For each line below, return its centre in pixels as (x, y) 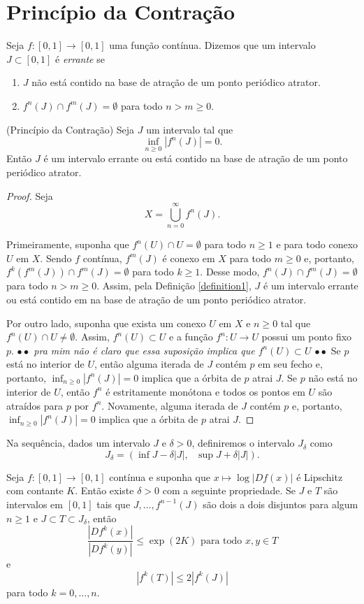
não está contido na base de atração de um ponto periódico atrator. (176, 82)
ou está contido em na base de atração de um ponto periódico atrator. (156, 299)
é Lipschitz (320, 476)
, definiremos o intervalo (243, 443)
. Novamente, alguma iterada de (170, 405)
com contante (35, 490)
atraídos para (35, 405)
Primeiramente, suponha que (68, 244)
